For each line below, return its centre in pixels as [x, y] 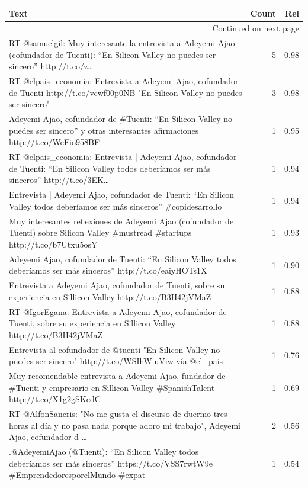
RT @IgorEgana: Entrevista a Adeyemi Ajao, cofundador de [118, 311]
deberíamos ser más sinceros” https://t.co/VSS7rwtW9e [111, 463]
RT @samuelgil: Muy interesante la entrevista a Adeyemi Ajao [122, 43]
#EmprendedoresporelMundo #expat [77, 475]
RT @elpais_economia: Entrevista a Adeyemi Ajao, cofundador [124, 81]
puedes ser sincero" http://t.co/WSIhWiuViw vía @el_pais [116, 361]
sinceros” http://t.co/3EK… [59, 180]
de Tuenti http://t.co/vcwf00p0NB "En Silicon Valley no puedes [126, 92]
